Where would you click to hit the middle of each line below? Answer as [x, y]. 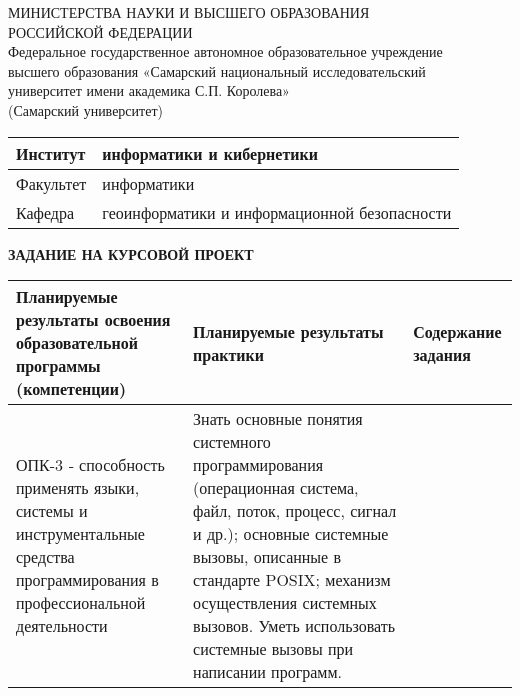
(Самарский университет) [85, 109]
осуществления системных [285, 603]
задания [442, 354]
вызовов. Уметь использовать [294, 626]
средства [45, 557]
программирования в [87, 580]
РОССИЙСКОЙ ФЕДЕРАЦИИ [100, 31]
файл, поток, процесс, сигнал [295, 511]
